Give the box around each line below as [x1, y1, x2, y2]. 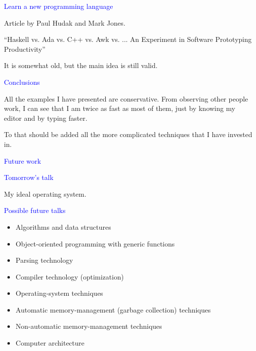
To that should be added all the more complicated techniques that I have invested [4, 129, 253, 140]
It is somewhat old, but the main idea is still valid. [4, 60, 158, 70]
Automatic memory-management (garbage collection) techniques [15, 304, 211, 315]
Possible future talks [4, 205, 66, 215]
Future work [4, 155, 41, 166]
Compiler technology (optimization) [15, 271, 124, 281]
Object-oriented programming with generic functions [15, 238, 175, 248]
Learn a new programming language [4, 1, 113, 11]
